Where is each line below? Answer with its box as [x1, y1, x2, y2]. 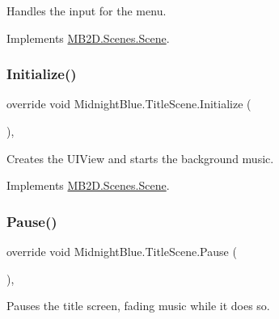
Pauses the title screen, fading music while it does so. [6, 297, 270, 314]
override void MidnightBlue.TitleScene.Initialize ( [6, 95, 252, 112]
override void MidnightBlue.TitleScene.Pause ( [6, 243, 237, 259]
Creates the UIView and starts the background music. [6, 149, 274, 166]
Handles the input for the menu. [6, 2, 167, 19]
